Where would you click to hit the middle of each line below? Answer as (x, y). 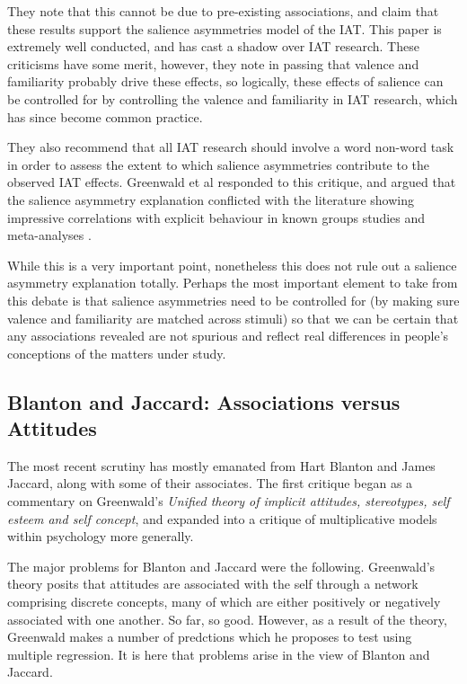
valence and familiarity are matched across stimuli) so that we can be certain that (233, 318)
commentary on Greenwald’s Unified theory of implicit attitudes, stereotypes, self (229, 501)
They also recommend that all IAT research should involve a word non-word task (231, 147)
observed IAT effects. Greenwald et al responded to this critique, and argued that (232, 182)
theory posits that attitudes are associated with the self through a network (213, 584)
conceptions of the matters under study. (117, 353)
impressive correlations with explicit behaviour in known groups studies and (216, 217)
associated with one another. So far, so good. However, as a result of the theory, (227, 619)
